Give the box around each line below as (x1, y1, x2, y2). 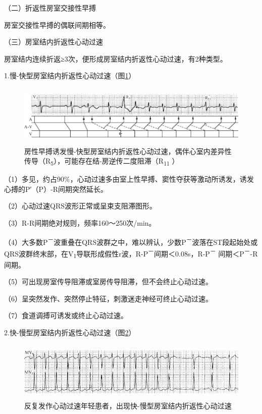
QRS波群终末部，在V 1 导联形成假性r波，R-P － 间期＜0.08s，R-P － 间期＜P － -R (4, 246, 258, 260)
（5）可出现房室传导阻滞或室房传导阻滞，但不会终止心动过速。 (4, 276, 213, 287)
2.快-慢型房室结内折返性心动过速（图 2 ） (4, 327, 136, 338)
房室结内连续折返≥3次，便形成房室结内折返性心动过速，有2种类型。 (4, 53, 227, 64)
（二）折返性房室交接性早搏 (4, 3, 96, 13)
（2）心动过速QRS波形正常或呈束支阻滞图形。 (4, 200, 156, 211)
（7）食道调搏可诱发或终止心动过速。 (4, 310, 128, 321)
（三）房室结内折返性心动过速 (4, 36, 103, 47)
